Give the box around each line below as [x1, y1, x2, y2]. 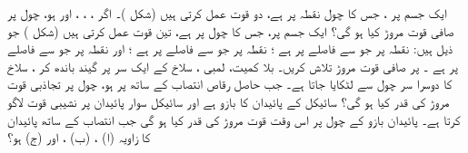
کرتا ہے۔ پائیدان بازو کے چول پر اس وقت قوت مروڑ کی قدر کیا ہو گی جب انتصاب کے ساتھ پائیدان [7, 110, 461, 129]
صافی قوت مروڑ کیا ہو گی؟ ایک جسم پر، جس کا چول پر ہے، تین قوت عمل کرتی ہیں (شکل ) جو [7, 21, 454, 40]
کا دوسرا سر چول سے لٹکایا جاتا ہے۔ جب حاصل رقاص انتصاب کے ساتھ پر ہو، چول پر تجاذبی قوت [7, 74, 453, 93]
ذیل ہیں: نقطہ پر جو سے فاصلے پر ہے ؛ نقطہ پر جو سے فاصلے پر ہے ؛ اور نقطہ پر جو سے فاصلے [7, 39, 453, 58]
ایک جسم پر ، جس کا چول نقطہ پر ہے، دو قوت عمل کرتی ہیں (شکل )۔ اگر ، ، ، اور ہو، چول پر [7, 4, 447, 22]
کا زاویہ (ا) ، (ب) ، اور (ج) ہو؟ [7, 128, 151, 147]
